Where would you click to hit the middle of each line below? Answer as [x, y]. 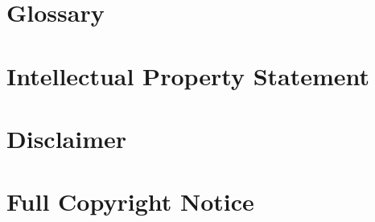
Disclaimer [67, 138]
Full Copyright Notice [130, 201]
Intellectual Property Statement [188, 75]
